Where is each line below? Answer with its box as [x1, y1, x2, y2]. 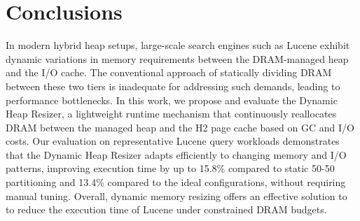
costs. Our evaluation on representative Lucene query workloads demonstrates [6, 134, 340, 148]
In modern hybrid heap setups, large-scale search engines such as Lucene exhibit [6, 38, 350, 52]
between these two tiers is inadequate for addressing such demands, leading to [6, 78, 340, 93]
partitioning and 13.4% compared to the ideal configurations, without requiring [6, 175, 346, 190]
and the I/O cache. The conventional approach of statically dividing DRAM [6, 65, 332, 80]
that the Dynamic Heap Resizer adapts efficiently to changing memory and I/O [6, 147, 347, 162]
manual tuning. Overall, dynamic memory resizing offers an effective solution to [6, 188, 347, 203]
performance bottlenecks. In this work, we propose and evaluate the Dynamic [6, 92, 338, 107]
